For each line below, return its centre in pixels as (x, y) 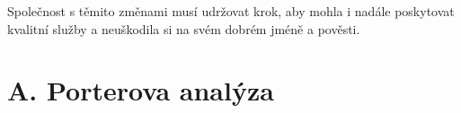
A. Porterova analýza (141, 90)
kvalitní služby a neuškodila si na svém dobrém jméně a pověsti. (184, 28)
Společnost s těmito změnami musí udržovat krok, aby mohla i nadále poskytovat (231, 11)
